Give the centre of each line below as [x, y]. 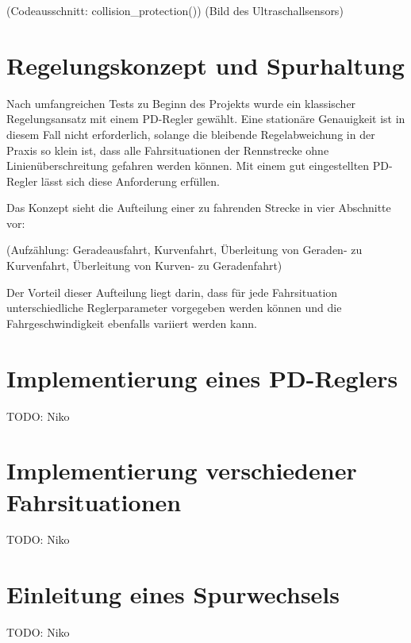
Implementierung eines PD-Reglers [202, 377]
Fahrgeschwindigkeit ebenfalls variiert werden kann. [132, 323]
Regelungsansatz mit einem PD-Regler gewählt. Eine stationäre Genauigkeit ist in [206, 119]
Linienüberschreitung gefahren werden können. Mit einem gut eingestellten [188, 166]
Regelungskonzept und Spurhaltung [205, 65]
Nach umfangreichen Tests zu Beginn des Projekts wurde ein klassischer [181, 103]
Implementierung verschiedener [182, 470]
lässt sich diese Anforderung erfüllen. [130, 181]
